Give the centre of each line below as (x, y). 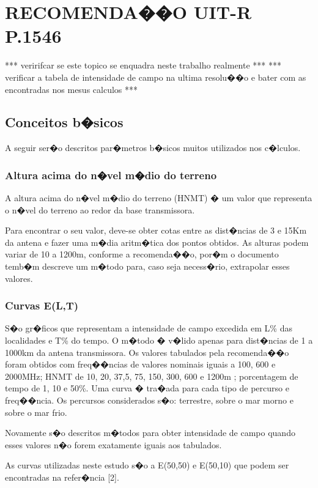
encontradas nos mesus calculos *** (71, 89)
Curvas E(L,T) (42, 305)
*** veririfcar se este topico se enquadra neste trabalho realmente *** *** (143, 65)
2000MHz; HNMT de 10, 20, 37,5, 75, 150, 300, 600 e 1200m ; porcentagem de (152, 376)
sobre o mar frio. (36, 412)
